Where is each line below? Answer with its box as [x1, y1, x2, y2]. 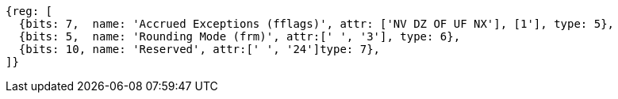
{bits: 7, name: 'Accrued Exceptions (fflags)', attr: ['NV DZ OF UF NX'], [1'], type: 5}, [18, 17, 615, 30]
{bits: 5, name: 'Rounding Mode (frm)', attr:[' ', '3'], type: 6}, [18, 30, 461, 43]
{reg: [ [6, 5, 53, 17]
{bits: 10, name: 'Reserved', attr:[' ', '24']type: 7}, [18, 43, 381, 55]
